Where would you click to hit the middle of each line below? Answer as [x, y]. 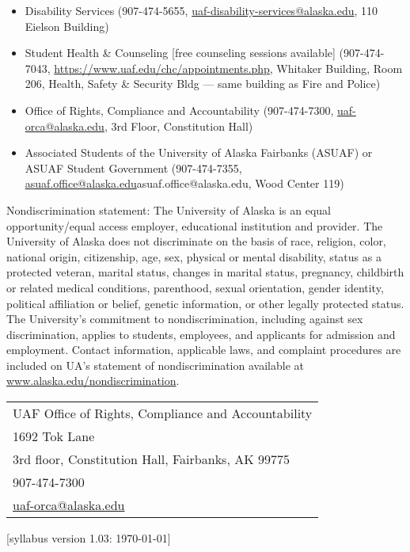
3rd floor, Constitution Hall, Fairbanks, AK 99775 [151, 459]
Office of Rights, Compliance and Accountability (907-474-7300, [179, 110]
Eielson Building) [67, 26]
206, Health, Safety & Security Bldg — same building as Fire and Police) [203, 84]
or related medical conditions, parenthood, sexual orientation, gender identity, [195, 287]
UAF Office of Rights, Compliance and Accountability [163, 413]
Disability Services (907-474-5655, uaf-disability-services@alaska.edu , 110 [201, 10]
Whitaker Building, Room [340, 68]
